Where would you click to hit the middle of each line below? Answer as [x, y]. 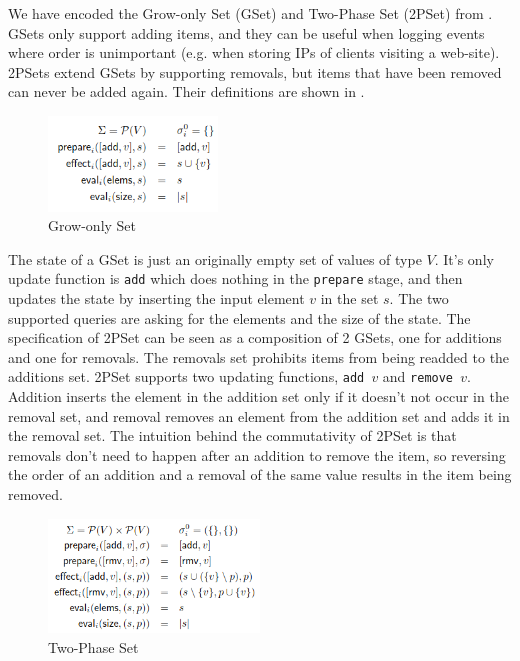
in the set [349, 298]
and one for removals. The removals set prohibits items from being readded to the [259, 356]
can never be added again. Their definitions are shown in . [186, 91]
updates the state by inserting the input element [156, 298]
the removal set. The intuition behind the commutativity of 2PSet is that [232, 435]
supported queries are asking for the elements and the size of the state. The [239, 317]
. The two [419, 298]
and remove [418, 376]
